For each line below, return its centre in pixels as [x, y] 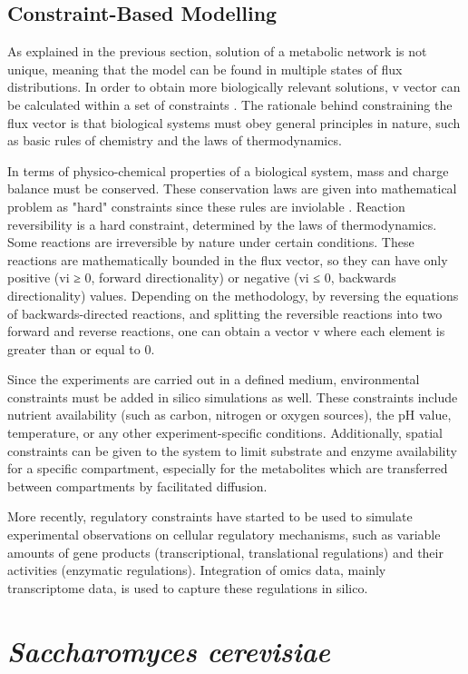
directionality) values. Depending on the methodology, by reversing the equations [233, 295]
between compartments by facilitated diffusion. [137, 486]
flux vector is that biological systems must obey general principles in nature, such [234, 122]
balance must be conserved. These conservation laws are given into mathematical [232, 188]
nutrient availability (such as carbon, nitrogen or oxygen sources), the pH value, [229, 415]
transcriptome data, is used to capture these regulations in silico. [188, 587]
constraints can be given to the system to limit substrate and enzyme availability [232, 450]
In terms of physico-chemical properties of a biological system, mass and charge [228, 170]
